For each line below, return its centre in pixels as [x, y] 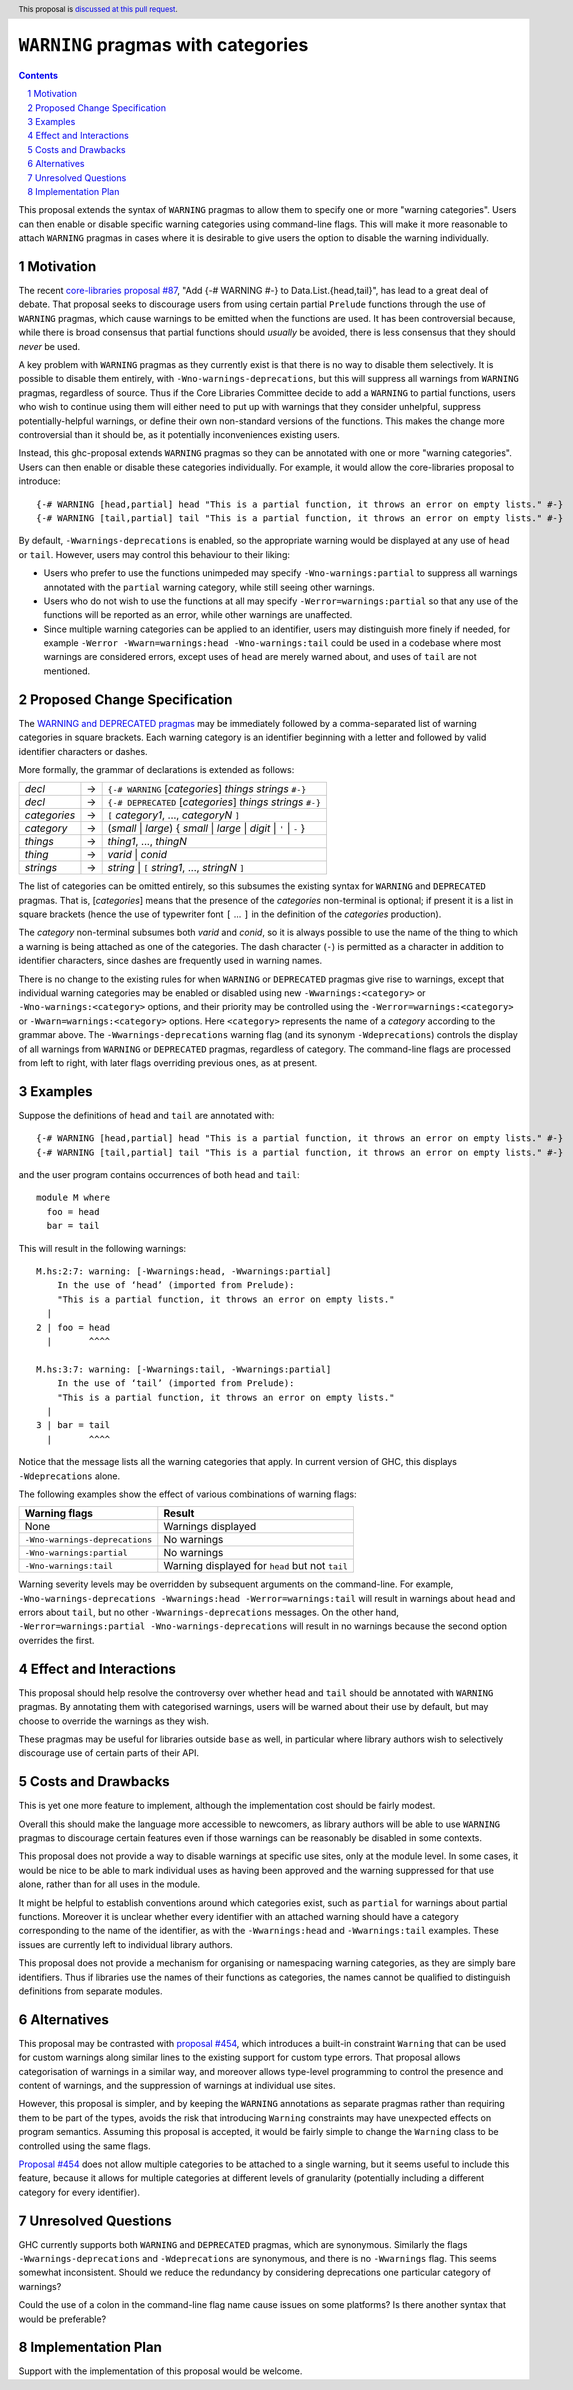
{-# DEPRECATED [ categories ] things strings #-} [214, 802]
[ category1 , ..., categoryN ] [173, 815]
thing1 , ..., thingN [147, 842]
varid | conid [137, 855]
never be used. [49, 346]
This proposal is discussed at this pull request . [98, 9]
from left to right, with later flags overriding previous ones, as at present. [168, 1063]
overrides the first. [56, 1640]
